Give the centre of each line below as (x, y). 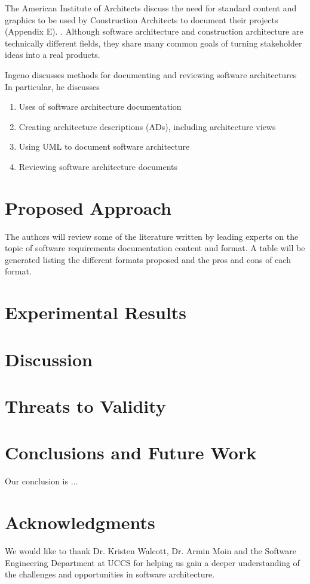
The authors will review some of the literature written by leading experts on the (152, 236)
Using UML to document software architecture (104, 146)
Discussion (49, 359)
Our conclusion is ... (42, 481)
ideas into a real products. (53, 55)
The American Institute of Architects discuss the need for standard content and (151, 8)
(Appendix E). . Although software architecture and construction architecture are (154, 31)
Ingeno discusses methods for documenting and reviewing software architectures (151, 74)
